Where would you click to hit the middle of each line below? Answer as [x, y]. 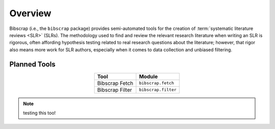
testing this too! [39, 113]
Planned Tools [32, 64]
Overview [30, 13]
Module [148, 76]
